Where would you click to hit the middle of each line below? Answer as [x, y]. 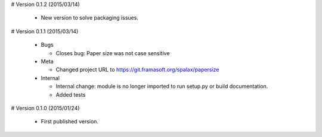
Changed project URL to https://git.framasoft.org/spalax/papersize [137, 70]
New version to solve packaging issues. [89, 18]
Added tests [71, 94]
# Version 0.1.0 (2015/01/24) [45, 108]
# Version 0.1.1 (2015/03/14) [45, 31]
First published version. [69, 122]
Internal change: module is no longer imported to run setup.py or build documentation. [162, 87]
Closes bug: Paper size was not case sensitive [113, 53]
